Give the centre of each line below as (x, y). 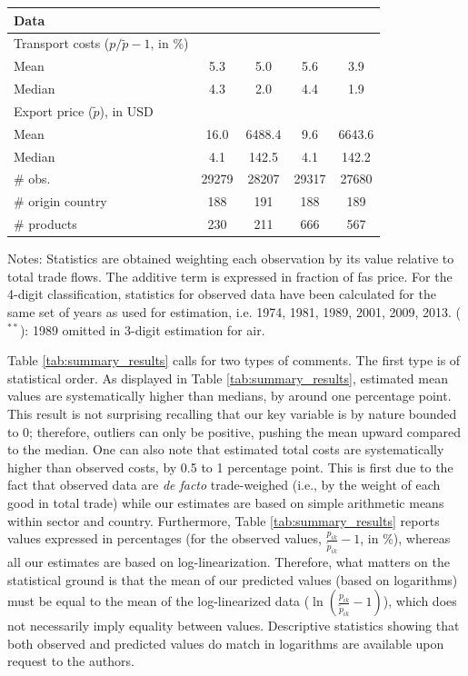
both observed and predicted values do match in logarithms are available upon (226, 643)
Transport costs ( (62, 43)
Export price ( (54, 110)
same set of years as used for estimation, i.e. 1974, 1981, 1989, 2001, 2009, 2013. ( (234, 311)
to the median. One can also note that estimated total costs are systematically (226, 449)
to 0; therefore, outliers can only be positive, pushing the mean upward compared (234, 431)
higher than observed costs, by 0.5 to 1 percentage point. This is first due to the (230, 467)
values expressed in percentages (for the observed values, (164, 538)
